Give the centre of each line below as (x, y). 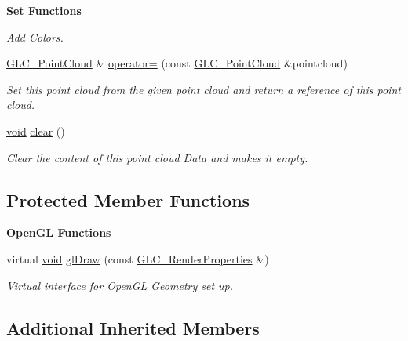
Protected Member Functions (128, 200)
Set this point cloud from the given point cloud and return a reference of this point (204, 89)
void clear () (36, 131)
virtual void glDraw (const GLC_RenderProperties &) (138, 258)
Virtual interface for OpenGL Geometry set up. (120, 285)
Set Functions (44, 10)
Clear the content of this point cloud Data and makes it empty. (157, 157)
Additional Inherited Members (133, 327)
